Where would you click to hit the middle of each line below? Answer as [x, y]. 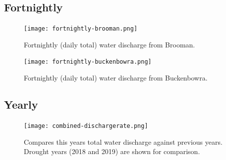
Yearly [21, 104]
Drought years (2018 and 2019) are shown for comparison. [112, 151]
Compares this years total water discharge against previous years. [123, 141]
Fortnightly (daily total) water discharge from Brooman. [110, 44]
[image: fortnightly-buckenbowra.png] [88, 62]
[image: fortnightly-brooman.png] [81, 29]
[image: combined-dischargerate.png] [86, 126]
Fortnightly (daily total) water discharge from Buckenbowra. [116, 78]
